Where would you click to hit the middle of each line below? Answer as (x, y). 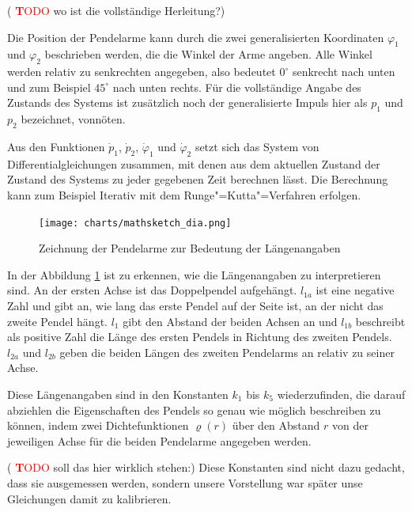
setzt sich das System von (257, 146)
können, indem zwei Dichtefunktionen (98, 425)
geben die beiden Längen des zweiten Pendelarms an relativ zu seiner (227, 352)
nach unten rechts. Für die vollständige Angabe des (237, 87)
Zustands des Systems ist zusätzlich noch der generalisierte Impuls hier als (187, 102)
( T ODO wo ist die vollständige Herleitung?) (116, 10)
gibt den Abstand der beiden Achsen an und (230, 321)
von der (350, 425)
